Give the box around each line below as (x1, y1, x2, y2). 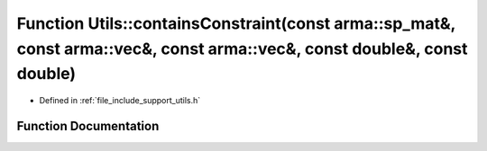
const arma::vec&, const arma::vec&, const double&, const (16, 39, 468, 58)
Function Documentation (16, 118, 160, 134)
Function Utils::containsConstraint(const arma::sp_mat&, (16, 13, 455, 33)
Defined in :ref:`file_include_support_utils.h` (39, 95, 201, 106)
